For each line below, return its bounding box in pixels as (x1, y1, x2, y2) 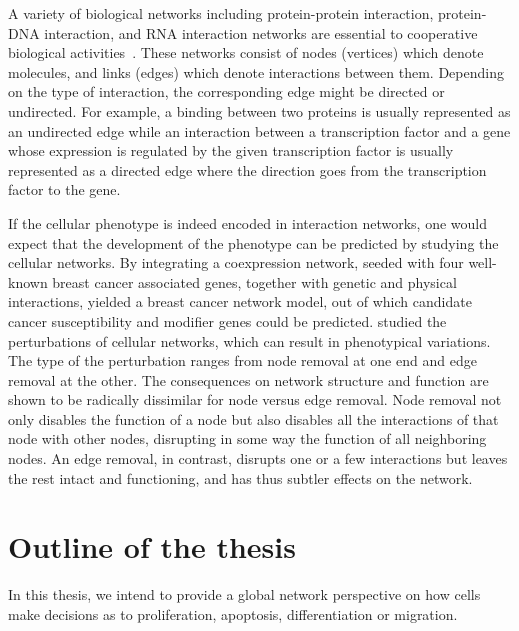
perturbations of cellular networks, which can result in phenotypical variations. (8, 330, 491, 351)
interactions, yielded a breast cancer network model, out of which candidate (8, 291, 472, 312)
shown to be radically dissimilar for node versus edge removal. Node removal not (8, 389, 502, 410)
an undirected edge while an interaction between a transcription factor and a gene (8, 120, 511, 141)
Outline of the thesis (8, 526, 296, 567)
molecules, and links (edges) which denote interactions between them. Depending (8, 61, 504, 82)
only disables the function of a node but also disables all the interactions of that (8, 408, 499, 429)
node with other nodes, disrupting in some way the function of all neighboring (8, 428, 487, 449)
